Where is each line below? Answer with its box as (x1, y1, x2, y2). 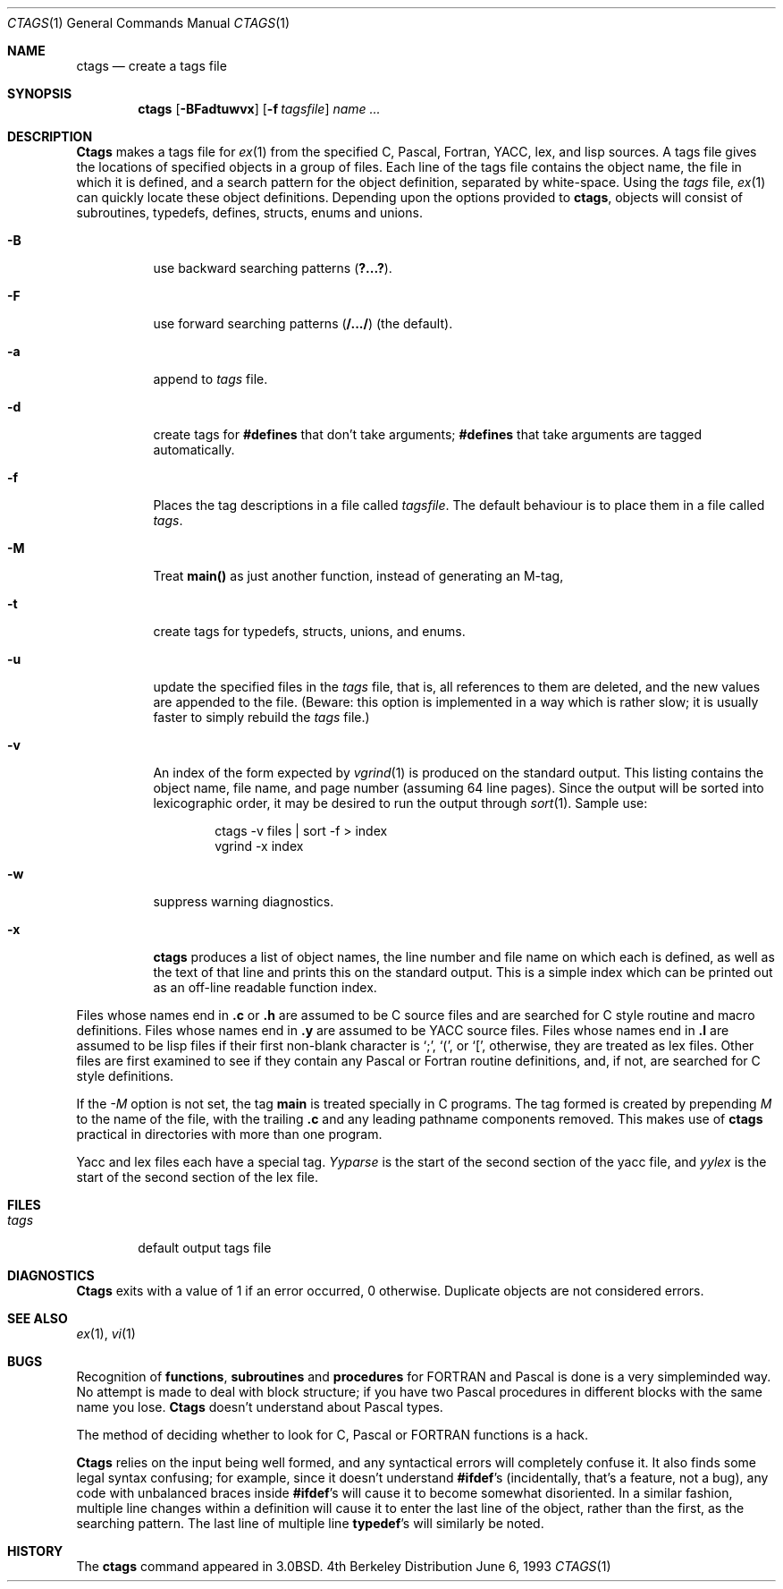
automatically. (153, 442, 235, 457)
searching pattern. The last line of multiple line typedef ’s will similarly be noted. (76, 1516, 544, 1531)
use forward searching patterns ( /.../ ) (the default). (153, 316, 453, 331)
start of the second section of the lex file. (76, 1169, 319, 1185)
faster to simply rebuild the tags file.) (153, 710, 370, 725)
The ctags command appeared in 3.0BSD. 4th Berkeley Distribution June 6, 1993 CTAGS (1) (76, 1559, 611, 1574)
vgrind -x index (215, 838, 304, 854)
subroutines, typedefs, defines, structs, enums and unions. (76, 205, 423, 220)
